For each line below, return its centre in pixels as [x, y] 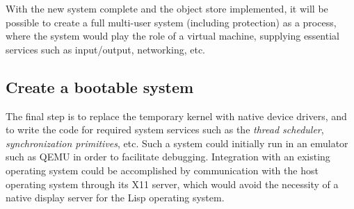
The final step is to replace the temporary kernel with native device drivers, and [176, 116]
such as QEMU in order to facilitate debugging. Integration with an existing [168, 157]
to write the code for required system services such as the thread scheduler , [165, 129]
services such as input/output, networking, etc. [105, 49]
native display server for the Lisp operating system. [115, 198]
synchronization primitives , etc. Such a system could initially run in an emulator [177, 143]
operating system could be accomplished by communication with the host [162, 170]
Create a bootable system [100, 86]
